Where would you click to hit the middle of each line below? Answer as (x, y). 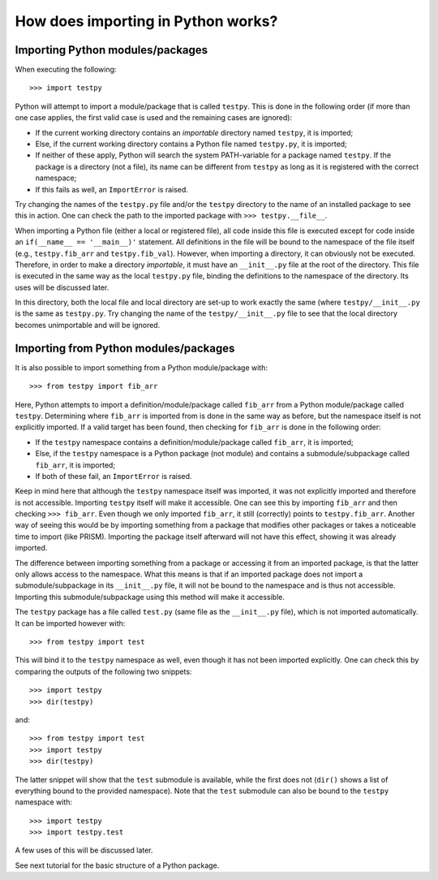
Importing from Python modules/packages (125, 348)
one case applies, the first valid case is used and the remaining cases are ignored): (153, 118)
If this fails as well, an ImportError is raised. (112, 189)
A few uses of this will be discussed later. (84, 850)
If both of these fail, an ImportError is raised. (114, 476)
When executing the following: (66, 70)
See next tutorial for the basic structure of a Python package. (117, 865)
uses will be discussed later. (62, 287)
